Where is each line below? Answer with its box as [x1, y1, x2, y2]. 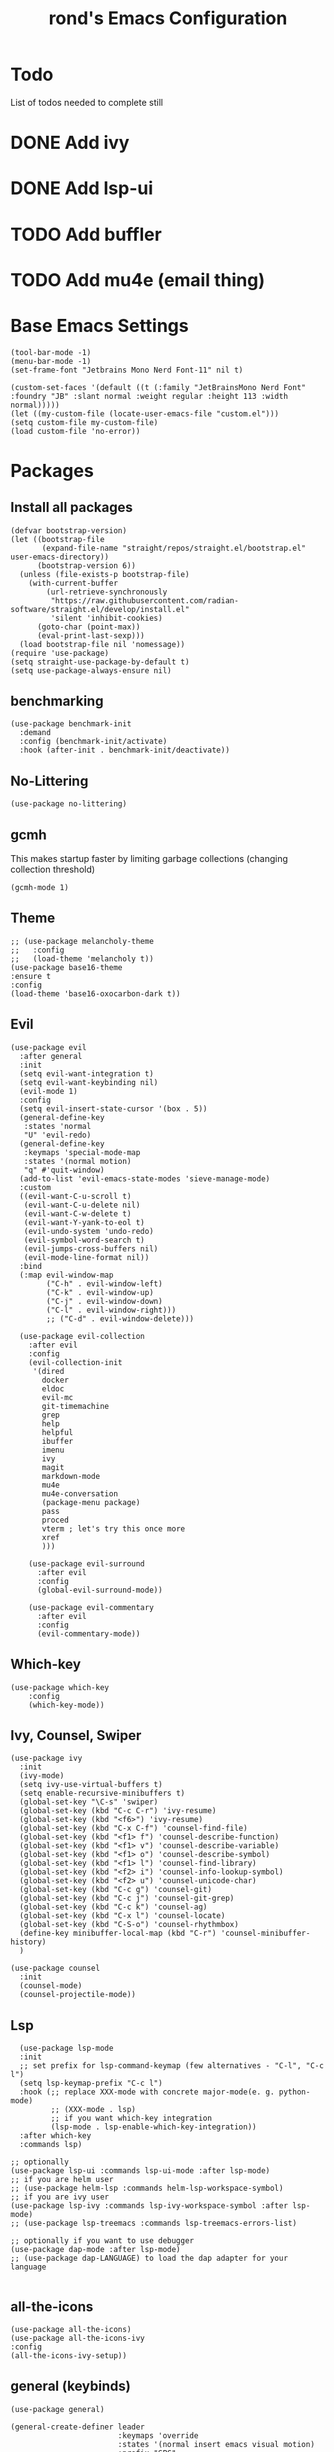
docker [41, 1375, 70, 1385]
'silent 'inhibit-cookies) [50, 613, 163, 623]
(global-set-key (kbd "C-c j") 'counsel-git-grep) [19, 1893, 235, 1904]
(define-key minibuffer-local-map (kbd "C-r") [19, 1928, 217, 1939]
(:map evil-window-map [19, 1270, 114, 1280]
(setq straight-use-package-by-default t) [10, 657, 190, 667]
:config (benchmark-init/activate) [19, 737, 168, 747]
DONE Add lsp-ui [10, 177, 154, 200]
